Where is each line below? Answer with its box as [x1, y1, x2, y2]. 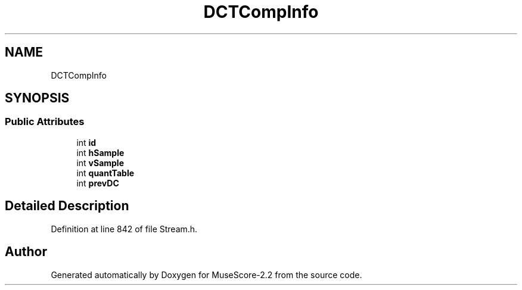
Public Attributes [5, 116, 85, 128]
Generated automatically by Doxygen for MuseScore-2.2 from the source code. [51, 269, 362, 280]
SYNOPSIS [5, 91, 70, 106]
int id [76, 137, 97, 148]
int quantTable [76, 167, 135, 178]
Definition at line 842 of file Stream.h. [51, 223, 198, 234]
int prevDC [76, 177, 119, 188]
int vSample [76, 157, 125, 168]
